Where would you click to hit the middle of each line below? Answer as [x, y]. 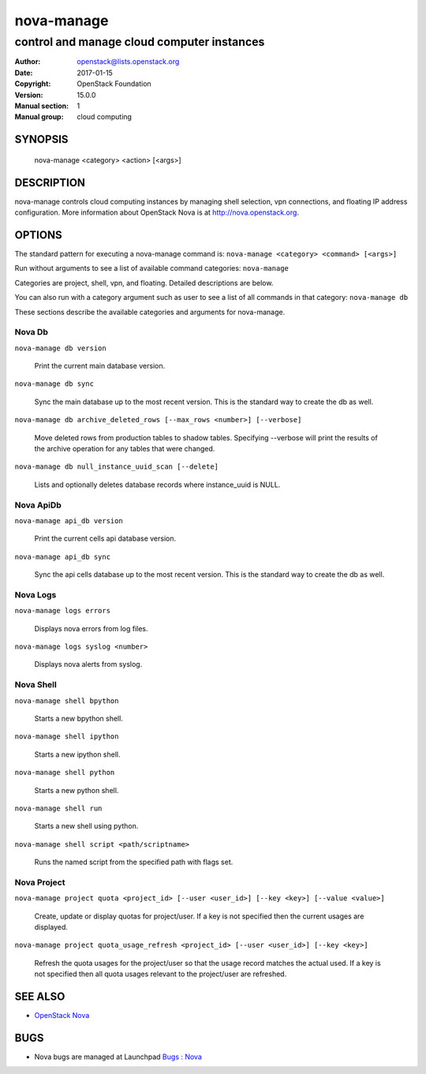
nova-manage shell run [58, 808]
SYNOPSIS [41, 139]
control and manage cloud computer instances [140, 42]
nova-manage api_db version [69, 520]
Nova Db [32, 332]
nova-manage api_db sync [62, 557]
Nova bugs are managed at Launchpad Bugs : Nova [118, 1057]
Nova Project [40, 882]
